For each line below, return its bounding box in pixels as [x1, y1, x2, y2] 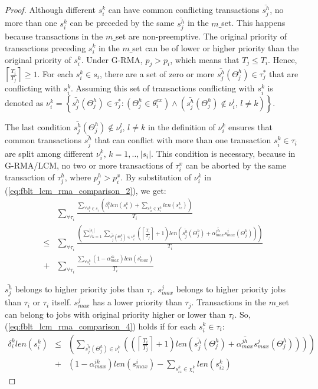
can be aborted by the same [185, 159, 286, 171]
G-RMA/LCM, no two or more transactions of [5, 159, 173, 171]
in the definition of [147, 120, 215, 133]
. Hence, [268, 53, 297, 65]
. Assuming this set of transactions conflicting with [71, 82, 255, 94]
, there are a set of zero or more [99, 67, 215, 80]
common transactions [5, 134, 82, 146]
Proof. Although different [5, 4, 96, 16]
